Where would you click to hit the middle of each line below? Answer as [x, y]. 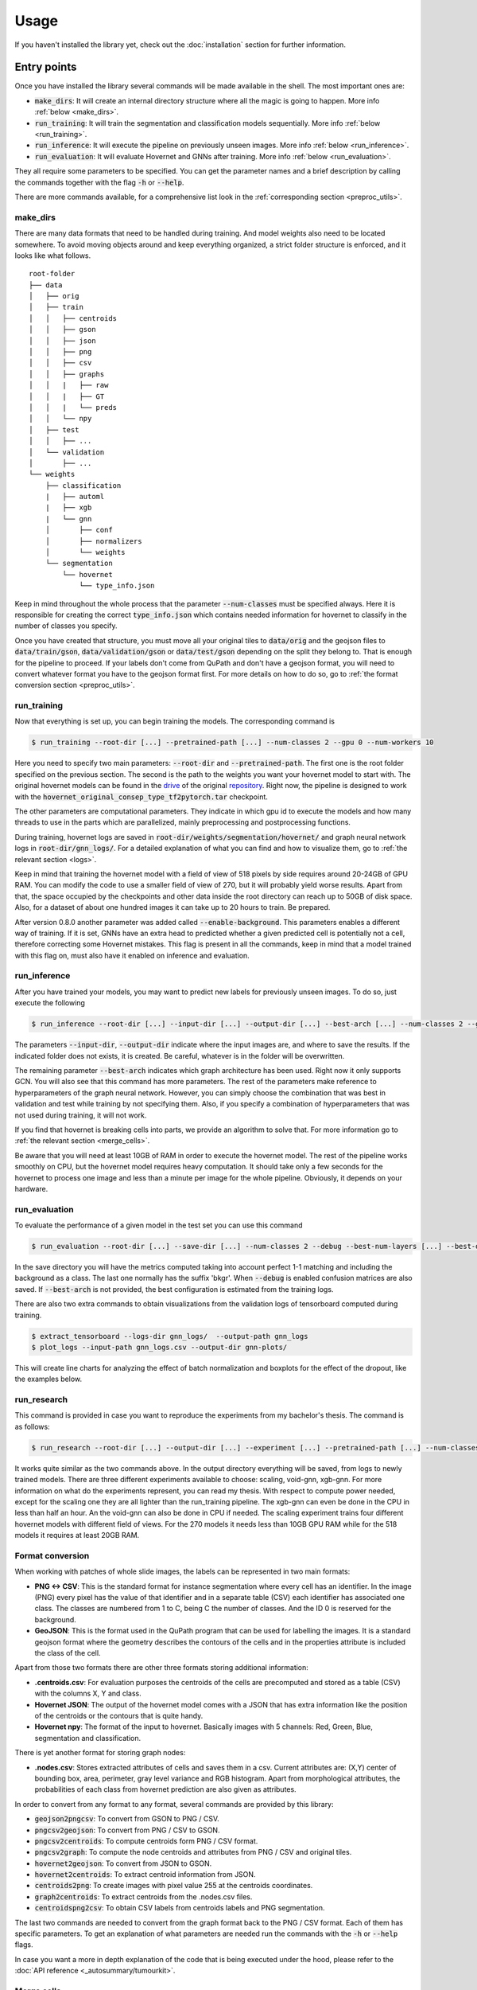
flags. [24, 1945]
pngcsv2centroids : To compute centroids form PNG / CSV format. [146, 1841]
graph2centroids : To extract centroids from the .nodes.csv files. [143, 1896]
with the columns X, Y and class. [88, 1693]
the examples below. [48, 1379]
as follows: [33, 1426]
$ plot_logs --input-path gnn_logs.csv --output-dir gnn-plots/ [159, 1347]
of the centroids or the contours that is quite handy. [119, 1715]
